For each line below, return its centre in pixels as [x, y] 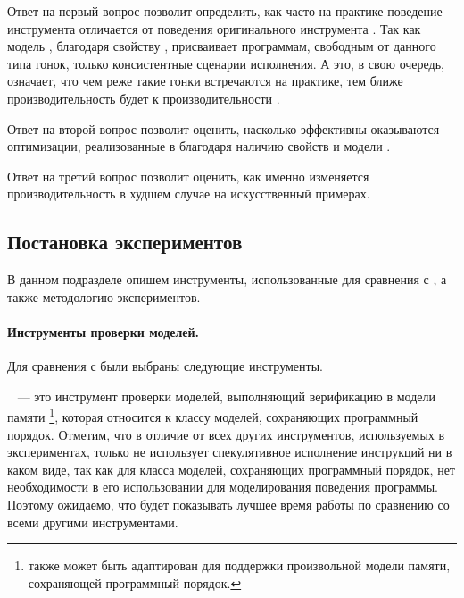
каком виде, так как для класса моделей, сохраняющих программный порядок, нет [231, 469]
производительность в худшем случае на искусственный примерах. [189, 194]
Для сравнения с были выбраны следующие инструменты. [165, 366]
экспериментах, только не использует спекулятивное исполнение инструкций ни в [230, 452]
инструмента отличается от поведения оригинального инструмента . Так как [214, 28]
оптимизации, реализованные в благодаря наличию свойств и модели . [199, 146]
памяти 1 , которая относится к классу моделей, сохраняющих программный [213, 415]
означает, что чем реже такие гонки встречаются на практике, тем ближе [205, 81]
